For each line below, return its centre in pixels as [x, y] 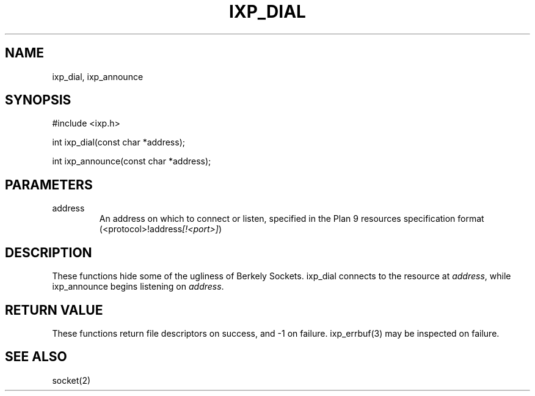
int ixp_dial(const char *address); [118, 142]
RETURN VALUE [54, 310]
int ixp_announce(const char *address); [132, 161]
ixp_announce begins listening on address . [138, 287]
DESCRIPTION [49, 252]
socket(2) [71, 380]
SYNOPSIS [38, 100]
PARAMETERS [49, 185]
